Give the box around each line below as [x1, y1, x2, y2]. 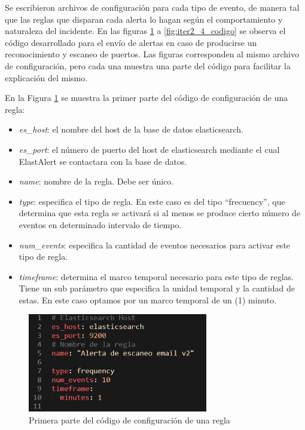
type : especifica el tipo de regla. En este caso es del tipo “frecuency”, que [19, 195, 285, 207]
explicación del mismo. [5, 71, 88, 84]
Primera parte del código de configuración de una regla [29, 413, 230, 426]
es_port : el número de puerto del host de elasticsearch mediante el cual [19, 143, 280, 155]
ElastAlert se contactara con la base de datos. [19, 155, 187, 167]
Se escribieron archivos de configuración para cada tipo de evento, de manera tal [5, 1, 300, 13]
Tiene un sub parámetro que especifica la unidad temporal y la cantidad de [19, 282, 295, 294]
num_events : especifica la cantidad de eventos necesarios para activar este [19, 238, 291, 251]
